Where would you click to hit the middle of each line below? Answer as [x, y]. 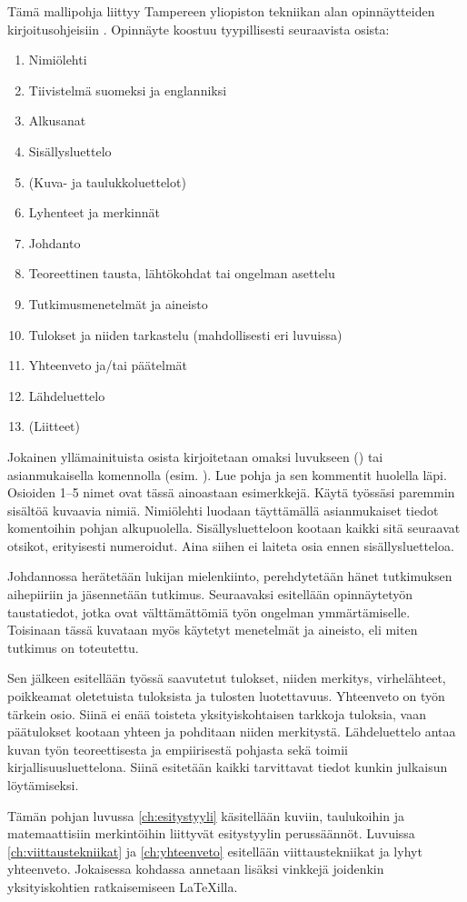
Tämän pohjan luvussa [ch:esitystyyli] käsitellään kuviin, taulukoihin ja [206, 815]
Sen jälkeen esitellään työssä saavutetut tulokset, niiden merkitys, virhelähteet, [227, 678]
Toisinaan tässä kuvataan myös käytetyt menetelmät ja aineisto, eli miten [213, 630]
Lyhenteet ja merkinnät [94, 212]
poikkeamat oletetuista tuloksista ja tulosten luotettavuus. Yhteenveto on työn [226, 696]
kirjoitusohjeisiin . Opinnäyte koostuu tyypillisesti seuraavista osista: [199, 29]
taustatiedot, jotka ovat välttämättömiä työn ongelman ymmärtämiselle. [209, 611]
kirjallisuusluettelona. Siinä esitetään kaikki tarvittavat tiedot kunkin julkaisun [228, 767]
